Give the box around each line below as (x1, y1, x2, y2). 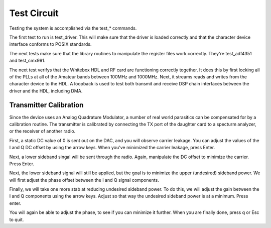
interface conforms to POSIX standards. (9, 41, 92, 47)
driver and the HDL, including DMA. (9, 88, 83, 94)
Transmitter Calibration (9, 101, 84, 109)
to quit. (9, 216, 24, 222)
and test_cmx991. (9, 58, 46, 64)
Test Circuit (9, 8, 59, 19)
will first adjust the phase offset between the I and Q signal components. (9, 177, 159, 183)
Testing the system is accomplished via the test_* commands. (9, 25, 137, 31)
